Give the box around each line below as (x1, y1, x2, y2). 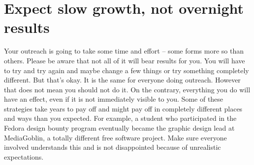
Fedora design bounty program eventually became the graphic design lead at (4, 123, 235, 133)
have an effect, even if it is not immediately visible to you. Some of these (4, 94, 223, 104)
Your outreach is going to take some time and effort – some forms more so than (4, 46, 244, 56)
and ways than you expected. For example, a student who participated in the (4, 113, 237, 123)
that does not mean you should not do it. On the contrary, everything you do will (4, 84, 251, 94)
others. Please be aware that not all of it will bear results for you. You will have (4, 55, 245, 65)
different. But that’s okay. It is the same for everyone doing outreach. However (4, 75, 241, 85)
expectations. (4, 151, 44, 162)
